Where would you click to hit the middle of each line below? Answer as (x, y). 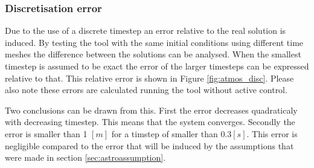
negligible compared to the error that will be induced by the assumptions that (149, 145)
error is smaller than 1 (46, 133)
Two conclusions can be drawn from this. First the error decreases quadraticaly (151, 110)
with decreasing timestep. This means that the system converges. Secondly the (150, 122)
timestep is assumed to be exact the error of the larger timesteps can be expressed (157, 66)
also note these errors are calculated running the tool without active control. (146, 90)
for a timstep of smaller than (165, 133)
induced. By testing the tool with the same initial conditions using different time (154, 42)
